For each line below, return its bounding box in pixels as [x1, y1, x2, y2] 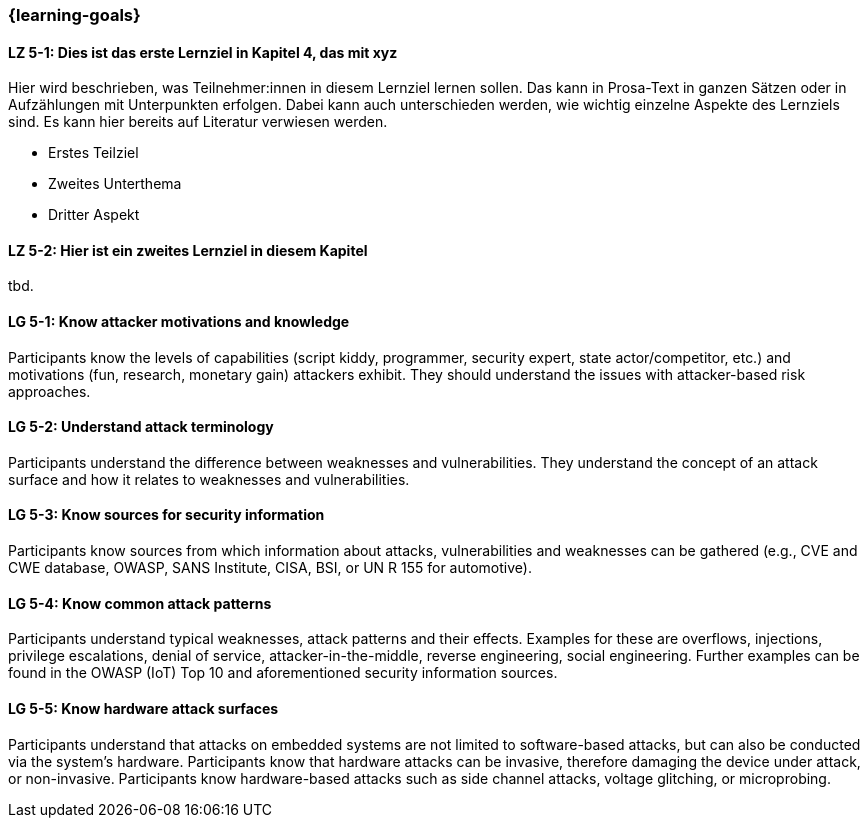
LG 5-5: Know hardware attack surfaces [8, 699, 279, 717]
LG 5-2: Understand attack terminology [8, 418, 274, 436]
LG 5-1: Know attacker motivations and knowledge [8, 313, 350, 331]
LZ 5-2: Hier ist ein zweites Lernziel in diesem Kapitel [8, 241, 368, 259]
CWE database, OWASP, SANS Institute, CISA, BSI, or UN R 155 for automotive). [8, 559, 532, 577]
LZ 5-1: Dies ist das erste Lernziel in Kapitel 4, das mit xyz [8, 43, 398, 61]
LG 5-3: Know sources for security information [8, 506, 325, 524]
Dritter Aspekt [48, 206, 140, 224]
